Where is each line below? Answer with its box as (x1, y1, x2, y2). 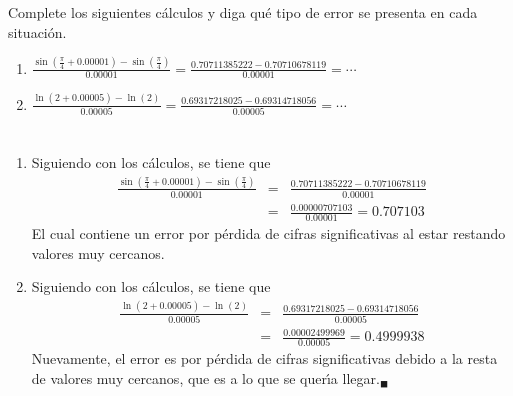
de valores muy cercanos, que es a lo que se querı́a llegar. (31, 367, 380, 388)
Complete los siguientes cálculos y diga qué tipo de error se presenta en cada (8, 2, 478, 22)
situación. (8, 21, 67, 42)
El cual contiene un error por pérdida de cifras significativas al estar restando (31, 223, 506, 244)
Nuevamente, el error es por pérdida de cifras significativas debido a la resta (31, 348, 498, 369)
